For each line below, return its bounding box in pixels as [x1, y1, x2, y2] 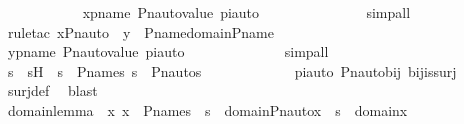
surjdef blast [7, 80, 98, 101]
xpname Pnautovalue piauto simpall [82, 2, 411, 22]
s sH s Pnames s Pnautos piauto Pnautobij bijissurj [7, 60, 457, 81]
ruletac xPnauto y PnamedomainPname [7, 21, 274, 42]
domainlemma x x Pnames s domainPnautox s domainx [7, 99, 408, 120]
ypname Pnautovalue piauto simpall [7, 41, 329, 62]
